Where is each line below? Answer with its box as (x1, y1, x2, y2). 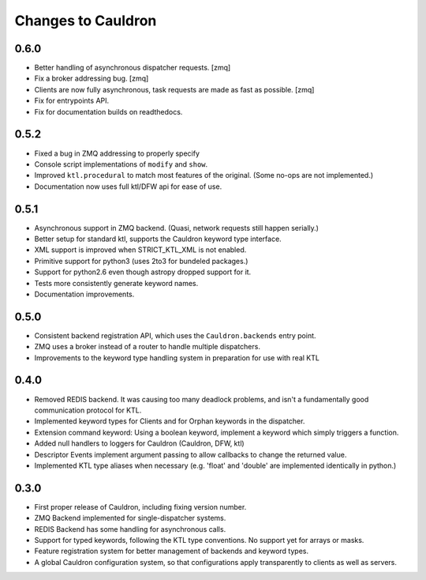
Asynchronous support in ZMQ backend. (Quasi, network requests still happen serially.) (34, 223, 319, 232)
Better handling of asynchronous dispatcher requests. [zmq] (34, 63, 231, 73)
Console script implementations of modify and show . (34, 159, 208, 169)
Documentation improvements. (34, 289, 135, 299)
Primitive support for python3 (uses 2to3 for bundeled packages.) (34, 256, 248, 266)
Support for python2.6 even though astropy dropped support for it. (34, 267, 252, 277)
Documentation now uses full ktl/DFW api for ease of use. (34, 182, 222, 191)
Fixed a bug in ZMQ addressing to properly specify (34, 149, 200, 158)
